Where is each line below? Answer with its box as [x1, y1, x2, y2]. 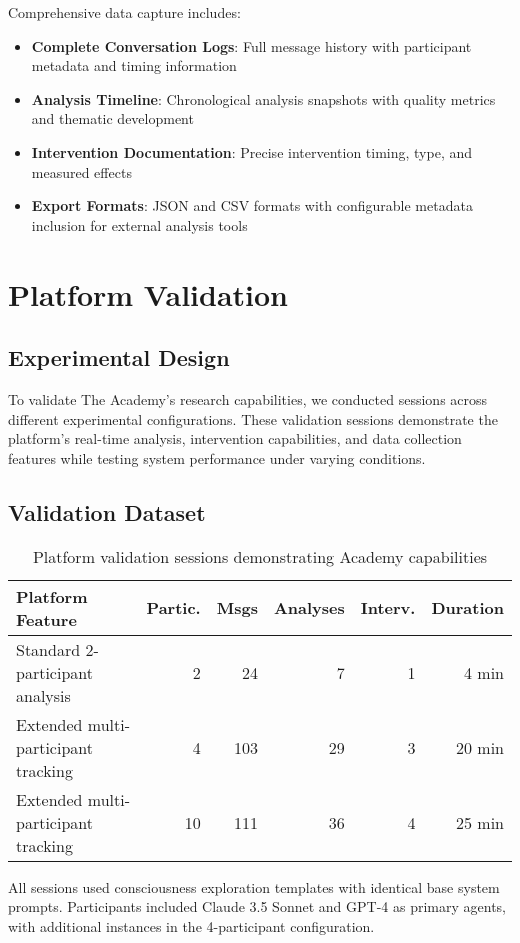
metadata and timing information [31, 55, 237, 76]
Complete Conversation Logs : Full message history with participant [31, 35, 472, 56]
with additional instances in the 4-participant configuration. [8, 915, 375, 936]
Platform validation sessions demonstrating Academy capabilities [32, 544, 488, 568]
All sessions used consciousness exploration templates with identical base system [8, 876, 500, 897]
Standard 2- [16, 637, 99, 661]
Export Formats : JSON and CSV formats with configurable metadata [31, 195, 473, 216]
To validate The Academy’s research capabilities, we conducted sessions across [8, 388, 488, 409]
